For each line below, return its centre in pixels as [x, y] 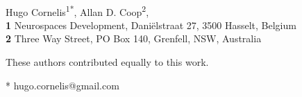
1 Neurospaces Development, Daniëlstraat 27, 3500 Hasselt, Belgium [151, 25]
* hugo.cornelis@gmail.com [62, 85]
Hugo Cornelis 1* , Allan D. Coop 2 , [77, 10]
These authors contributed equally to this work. [107, 62]
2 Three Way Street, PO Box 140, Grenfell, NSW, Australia [134, 38]
